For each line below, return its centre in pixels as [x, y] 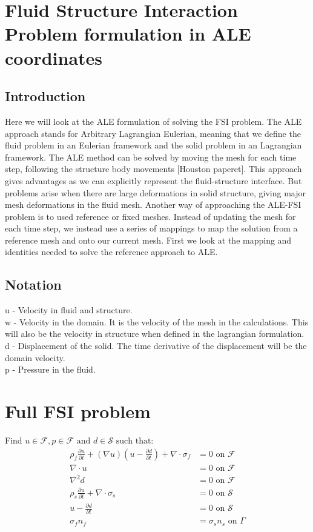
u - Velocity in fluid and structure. [69, 310]
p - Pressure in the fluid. [50, 369]
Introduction [45, 96]
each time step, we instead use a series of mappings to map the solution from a [151, 228]
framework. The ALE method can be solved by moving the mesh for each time [151, 157]
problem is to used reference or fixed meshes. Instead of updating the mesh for [150, 216]
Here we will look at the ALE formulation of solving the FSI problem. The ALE [153, 121]
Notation [33, 284]
